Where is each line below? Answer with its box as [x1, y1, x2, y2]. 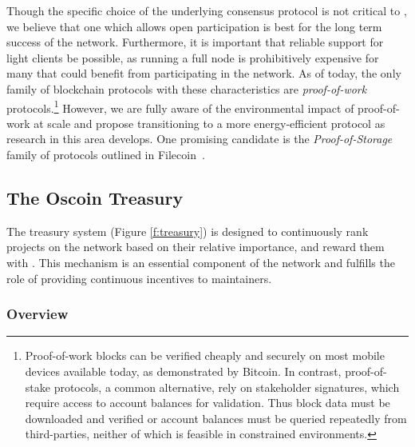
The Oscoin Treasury [6, 185, 184, 210]
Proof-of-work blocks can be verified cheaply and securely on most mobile [25, 347, 385, 364]
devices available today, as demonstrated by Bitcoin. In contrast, [25, 362, 342, 379]
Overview [6, 304, 69, 324]
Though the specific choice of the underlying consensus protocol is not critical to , [6, 2, 407, 18]
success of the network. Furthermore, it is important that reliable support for [6, 34, 384, 50]
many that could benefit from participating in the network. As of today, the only [6, 65, 401, 82]
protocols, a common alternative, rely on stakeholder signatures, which [53, 378, 400, 395]
